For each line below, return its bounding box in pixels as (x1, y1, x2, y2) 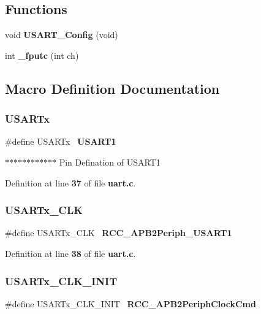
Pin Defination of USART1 (59, 155, 161, 168)
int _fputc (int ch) (5, 48, 79, 61)
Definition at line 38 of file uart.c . (5, 247, 136, 259)
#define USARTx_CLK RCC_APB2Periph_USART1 (5, 226, 232, 239)
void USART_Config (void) (5, 28, 118, 41)
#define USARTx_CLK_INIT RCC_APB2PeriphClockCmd (5, 297, 256, 310)
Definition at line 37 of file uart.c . (5, 176, 136, 189)
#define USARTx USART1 (5, 135, 116, 148)
